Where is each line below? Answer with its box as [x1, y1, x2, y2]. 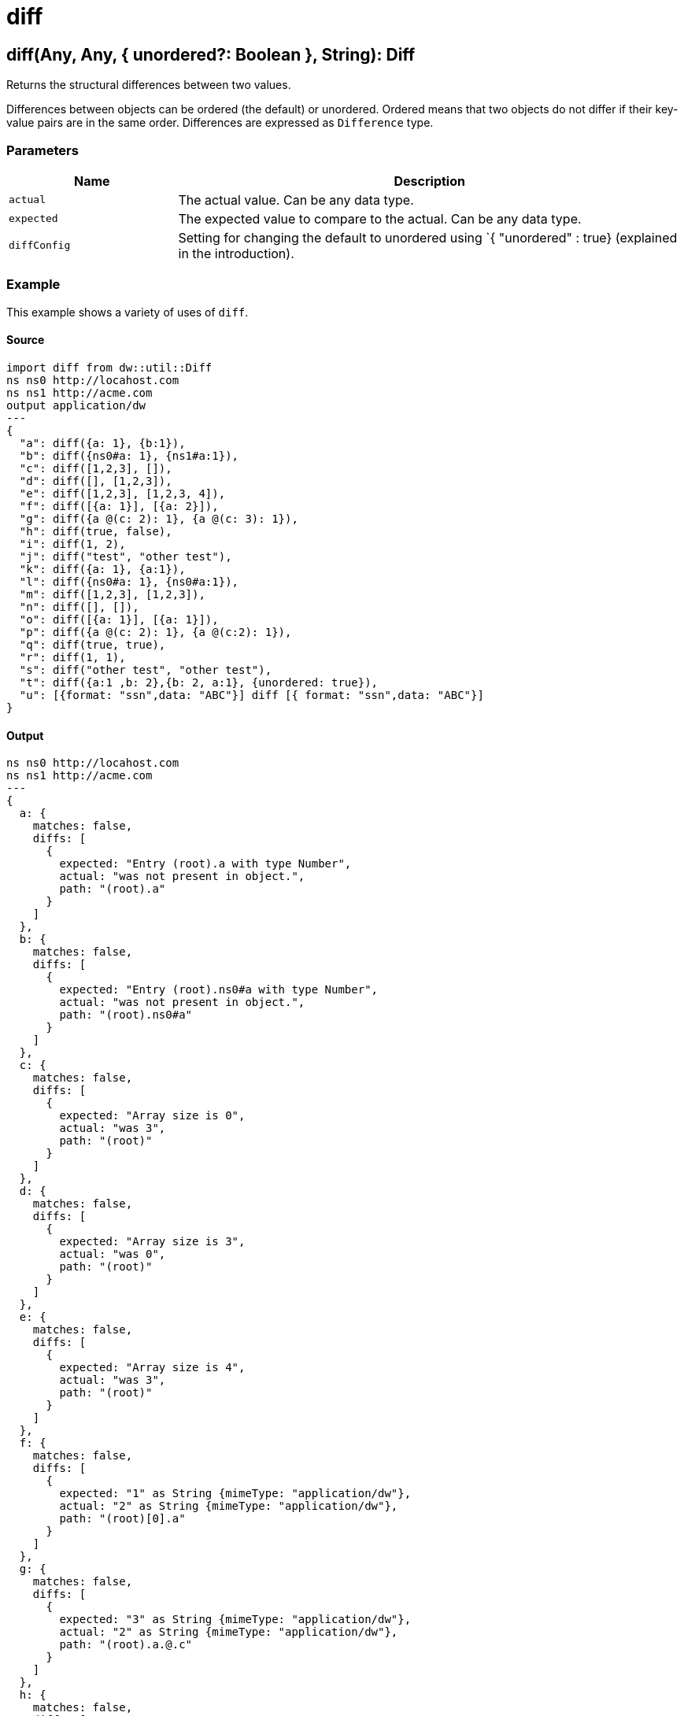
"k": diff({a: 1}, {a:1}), [19, 562, 186, 575]
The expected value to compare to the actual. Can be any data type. [178, 210, 582, 227]
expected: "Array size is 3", [59, 1235, 246, 1248]
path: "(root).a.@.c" [59, 1638, 193, 1651]
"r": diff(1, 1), [19, 650, 126, 664]
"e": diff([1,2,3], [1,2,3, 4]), [19, 486, 226, 500]
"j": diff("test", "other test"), [19, 549, 232, 563]
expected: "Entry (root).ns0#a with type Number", [59, 983, 379, 997]
